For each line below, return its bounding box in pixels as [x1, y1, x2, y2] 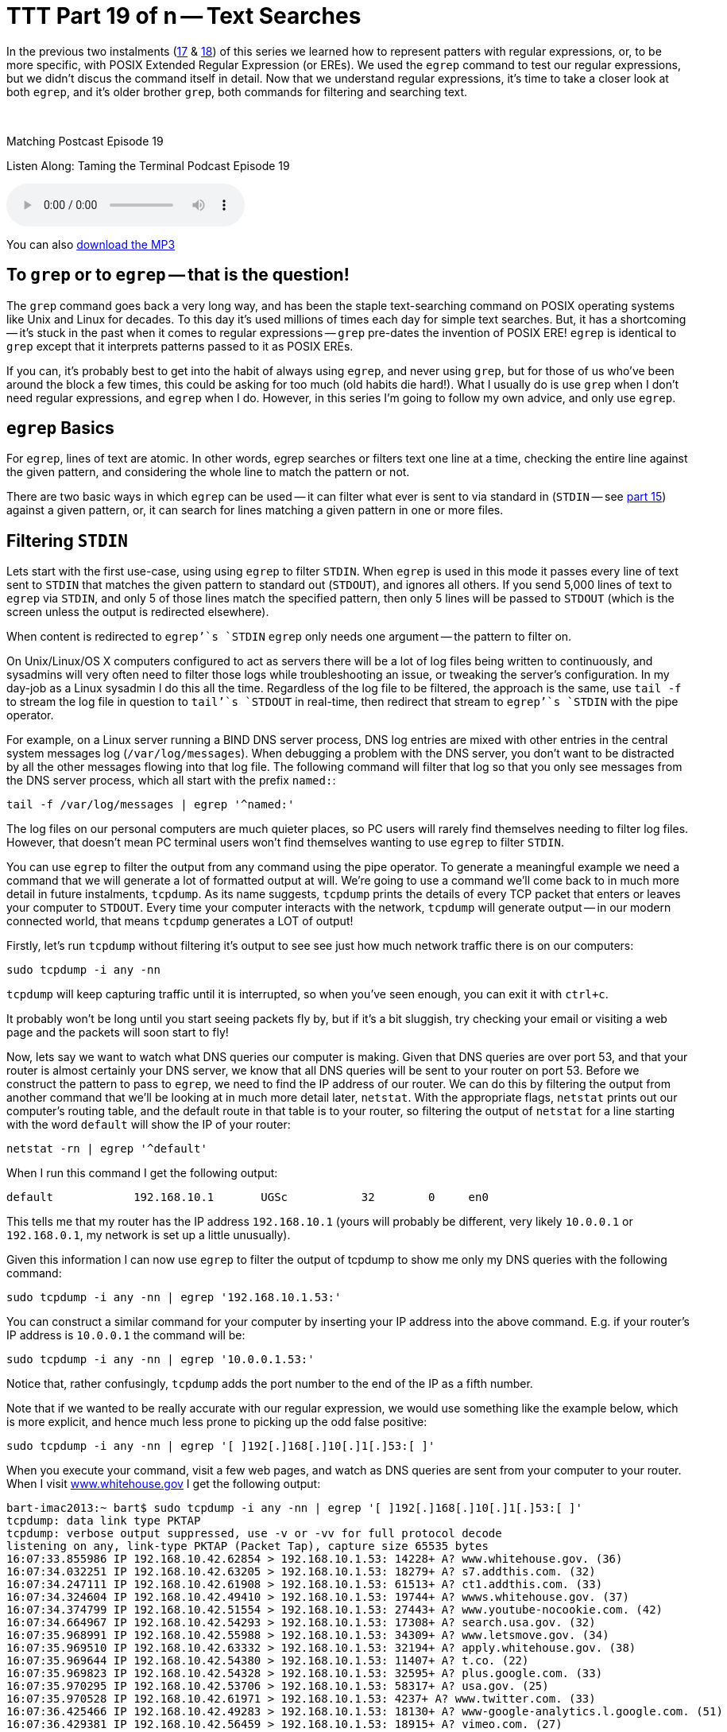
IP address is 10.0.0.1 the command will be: [6, 1328, 246, 1343]
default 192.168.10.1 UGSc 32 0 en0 [6, 1191, 489, 1204]
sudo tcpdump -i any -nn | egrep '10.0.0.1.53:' [6, 1353, 315, 1366]
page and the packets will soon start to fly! [6, 1025, 229, 1040]
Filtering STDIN [6, 530, 128, 551]
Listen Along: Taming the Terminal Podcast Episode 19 [6, 158, 290, 172]
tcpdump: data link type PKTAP [6, 1514, 201, 1528]
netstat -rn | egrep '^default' [6, 1142, 207, 1156]
